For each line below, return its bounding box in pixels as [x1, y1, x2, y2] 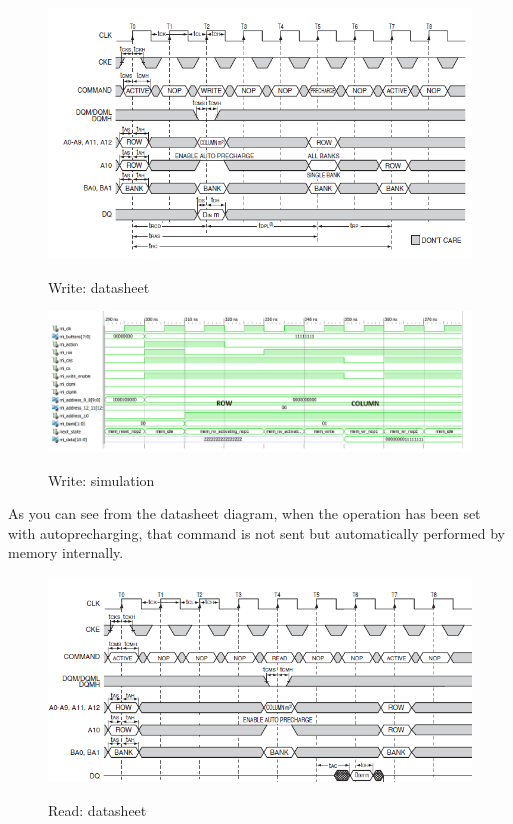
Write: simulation [48, 469, 155, 490]
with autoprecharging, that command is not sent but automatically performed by [8, 522, 505, 543]
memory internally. [8, 542, 124, 563]
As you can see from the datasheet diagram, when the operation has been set [8, 503, 481, 524]
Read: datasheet [48, 799, 147, 820]
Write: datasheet [48, 276, 150, 297]
